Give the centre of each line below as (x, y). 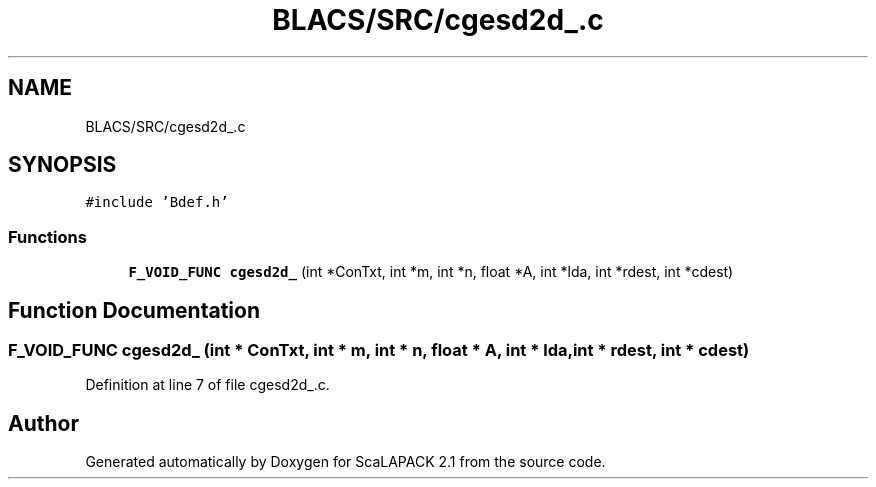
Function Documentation (134, 310)
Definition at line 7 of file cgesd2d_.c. (207, 385)
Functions (47, 236)
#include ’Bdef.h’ (157, 202)
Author (43, 423)
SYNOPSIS (62, 165)
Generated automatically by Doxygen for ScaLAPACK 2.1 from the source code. (345, 462)
